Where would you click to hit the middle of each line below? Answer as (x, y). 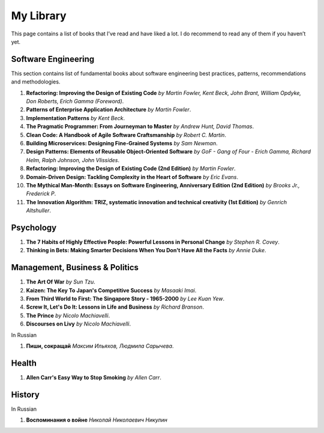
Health (24, 363)
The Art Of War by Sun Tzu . (61, 282)
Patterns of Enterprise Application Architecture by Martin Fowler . (109, 110)
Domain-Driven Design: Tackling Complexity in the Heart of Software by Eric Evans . (132, 177)
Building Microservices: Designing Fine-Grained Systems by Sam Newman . (122, 143)
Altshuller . (38, 211)
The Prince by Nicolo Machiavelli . (68, 315)
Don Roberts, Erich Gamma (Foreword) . (75, 101)
